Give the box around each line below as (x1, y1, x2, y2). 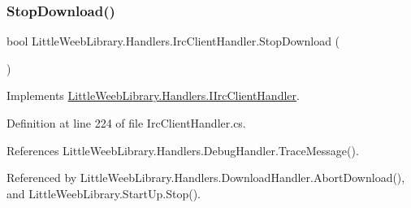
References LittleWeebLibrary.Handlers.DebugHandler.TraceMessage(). (6, 141, 359, 158)
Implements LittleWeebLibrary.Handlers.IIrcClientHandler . (6, 87, 300, 104)
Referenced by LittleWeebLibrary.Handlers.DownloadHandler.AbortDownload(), (6, 169, 405, 186)
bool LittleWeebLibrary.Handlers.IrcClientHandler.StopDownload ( (6, 32, 340, 50)
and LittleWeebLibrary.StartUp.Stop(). (6, 184, 201, 201)
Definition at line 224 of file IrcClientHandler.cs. (6, 115, 246, 131)
